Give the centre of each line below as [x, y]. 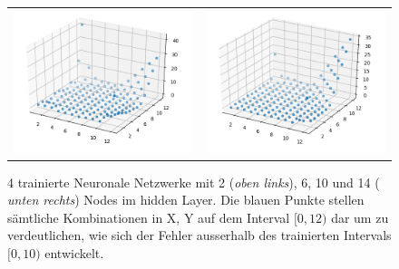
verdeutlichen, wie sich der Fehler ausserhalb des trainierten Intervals [199, 235]
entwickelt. [74, 252]
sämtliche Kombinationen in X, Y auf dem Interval [149, 217]
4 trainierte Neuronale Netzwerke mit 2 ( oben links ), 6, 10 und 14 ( [194, 182]
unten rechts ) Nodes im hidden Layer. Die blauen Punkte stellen [186, 200]
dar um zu [360, 217]
